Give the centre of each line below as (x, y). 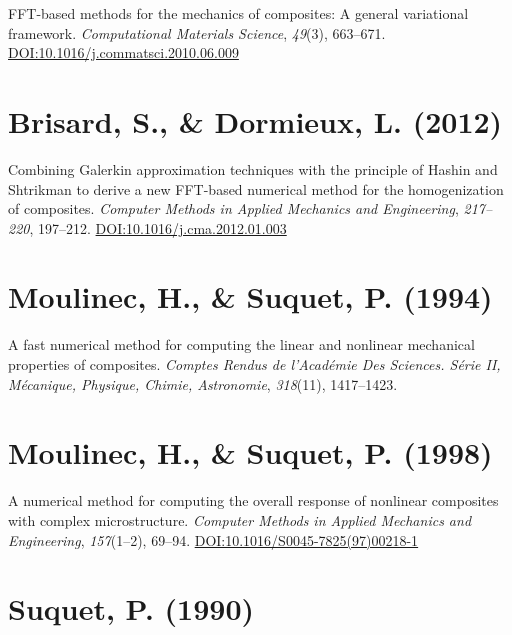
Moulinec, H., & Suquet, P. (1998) (250, 452)
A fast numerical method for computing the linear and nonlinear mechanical (241, 344)
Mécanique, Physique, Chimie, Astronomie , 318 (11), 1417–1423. (203, 383)
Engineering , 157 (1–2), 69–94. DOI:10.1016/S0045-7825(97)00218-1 (213, 539)
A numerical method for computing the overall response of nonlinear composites (253, 500)
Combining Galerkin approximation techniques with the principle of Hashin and (253, 168)
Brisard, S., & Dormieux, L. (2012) (255, 120)
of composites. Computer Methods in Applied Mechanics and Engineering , (233, 208)
